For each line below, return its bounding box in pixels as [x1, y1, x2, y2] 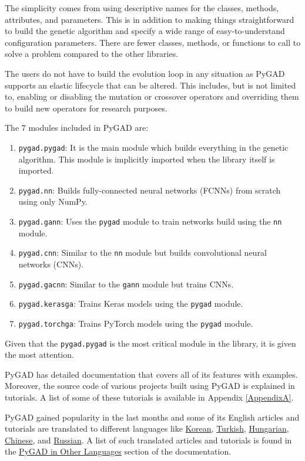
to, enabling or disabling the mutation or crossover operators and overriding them [5, 90, 299, 103]
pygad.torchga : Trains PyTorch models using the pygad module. [18, 317, 253, 329]
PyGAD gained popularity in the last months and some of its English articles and [5, 411, 300, 423]
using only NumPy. [18, 195, 88, 208]
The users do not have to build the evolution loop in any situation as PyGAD [5, 67, 285, 79]
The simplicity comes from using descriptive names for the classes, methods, [5, 2, 279, 13]
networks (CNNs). [18, 257, 84, 270]
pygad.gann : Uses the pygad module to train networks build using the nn [18, 215, 282, 228]
